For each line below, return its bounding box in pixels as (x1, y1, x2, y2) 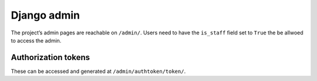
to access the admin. (11, 37, 62, 44)
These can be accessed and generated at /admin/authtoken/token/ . (11, 68, 186, 75)
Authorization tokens (11, 52, 90, 62)
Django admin (11, 9, 80, 22)
